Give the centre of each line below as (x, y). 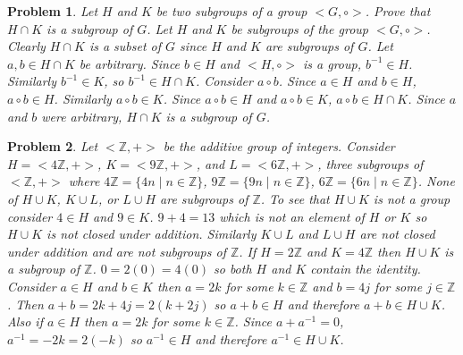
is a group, (332, 63)
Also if (25, 321)
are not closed (397, 234)
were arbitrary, (82, 116)
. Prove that (398, 11)
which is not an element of (292, 216)
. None (436, 181)
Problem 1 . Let (53, 11)
